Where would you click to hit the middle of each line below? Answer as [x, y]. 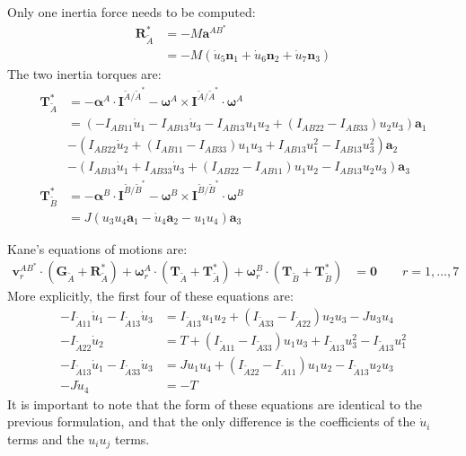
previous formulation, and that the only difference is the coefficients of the [211, 421]
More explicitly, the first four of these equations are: [150, 296]
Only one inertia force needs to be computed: [132, 12]
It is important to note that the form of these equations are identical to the [215, 403]
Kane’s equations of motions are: [97, 248]
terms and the [46, 438]
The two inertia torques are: [84, 74]
